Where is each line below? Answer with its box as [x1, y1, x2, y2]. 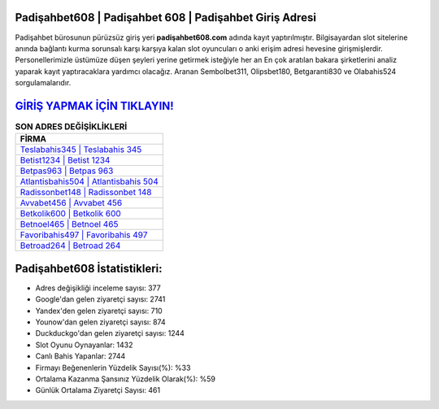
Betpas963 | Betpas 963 [20, 165, 114, 176]
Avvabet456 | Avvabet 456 [20, 198, 123, 209]
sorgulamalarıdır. [15, 78, 72, 88]
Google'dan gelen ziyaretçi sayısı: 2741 [35, 294, 166, 304]
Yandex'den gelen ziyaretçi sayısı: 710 [35, 306, 163, 315]
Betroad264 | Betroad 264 [20, 240, 121, 251]
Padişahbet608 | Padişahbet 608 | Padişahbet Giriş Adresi [15, 11, 317, 24]
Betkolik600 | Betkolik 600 [20, 208, 121, 220]
